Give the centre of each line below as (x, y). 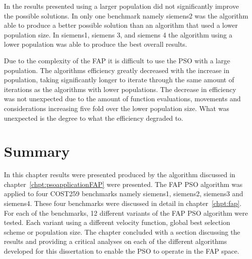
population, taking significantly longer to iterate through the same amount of (119, 80)
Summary (37, 151)
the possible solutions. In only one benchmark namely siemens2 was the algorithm (126, 15)
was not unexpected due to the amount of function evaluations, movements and (122, 99)
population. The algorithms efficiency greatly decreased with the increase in (117, 70)
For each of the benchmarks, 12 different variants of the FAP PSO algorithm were (126, 213)
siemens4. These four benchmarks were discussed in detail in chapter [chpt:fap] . (123, 203)
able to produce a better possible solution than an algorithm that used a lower (121, 25)
